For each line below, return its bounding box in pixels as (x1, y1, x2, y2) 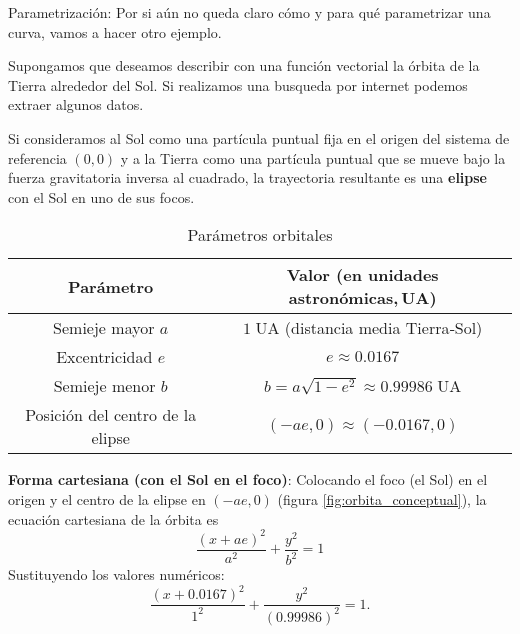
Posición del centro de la (25, 403, 197, 427)
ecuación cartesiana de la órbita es (8, 508, 219, 529)
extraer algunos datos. (8, 94, 144, 115)
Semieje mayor (53, 316, 155, 340)
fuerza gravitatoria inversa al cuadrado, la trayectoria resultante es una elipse (8, 167, 487, 188)
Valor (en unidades (286, 263, 439, 287)
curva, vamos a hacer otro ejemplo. (8, 21, 222, 42)
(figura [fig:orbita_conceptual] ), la (277, 488, 487, 509)
